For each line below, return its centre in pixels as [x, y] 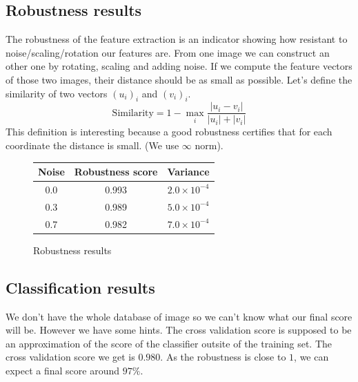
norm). [209, 145]
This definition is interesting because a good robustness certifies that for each [169, 132]
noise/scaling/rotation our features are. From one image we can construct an [168, 52]
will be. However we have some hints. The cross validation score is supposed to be [179, 330]
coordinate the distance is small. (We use [92, 145]
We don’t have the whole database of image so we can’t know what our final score [179, 316]
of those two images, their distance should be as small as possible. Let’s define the [179, 79]
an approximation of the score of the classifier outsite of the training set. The [169, 343]
